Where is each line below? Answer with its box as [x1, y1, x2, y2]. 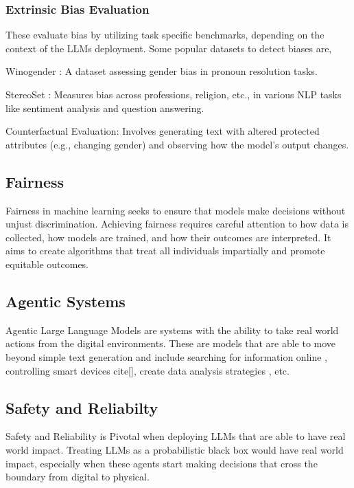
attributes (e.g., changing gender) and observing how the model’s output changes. [5, 137, 349, 151]
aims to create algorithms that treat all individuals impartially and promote [5, 243, 325, 258]
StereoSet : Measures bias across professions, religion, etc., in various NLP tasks [5, 87, 342, 101]
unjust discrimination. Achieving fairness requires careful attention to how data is [5, 217, 349, 231]
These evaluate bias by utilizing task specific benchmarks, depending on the [5, 27, 324, 42]
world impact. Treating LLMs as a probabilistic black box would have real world [5, 442, 344, 456]
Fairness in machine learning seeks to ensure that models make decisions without [5, 203, 346, 217]
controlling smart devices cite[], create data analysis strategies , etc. [5, 363, 290, 377]
